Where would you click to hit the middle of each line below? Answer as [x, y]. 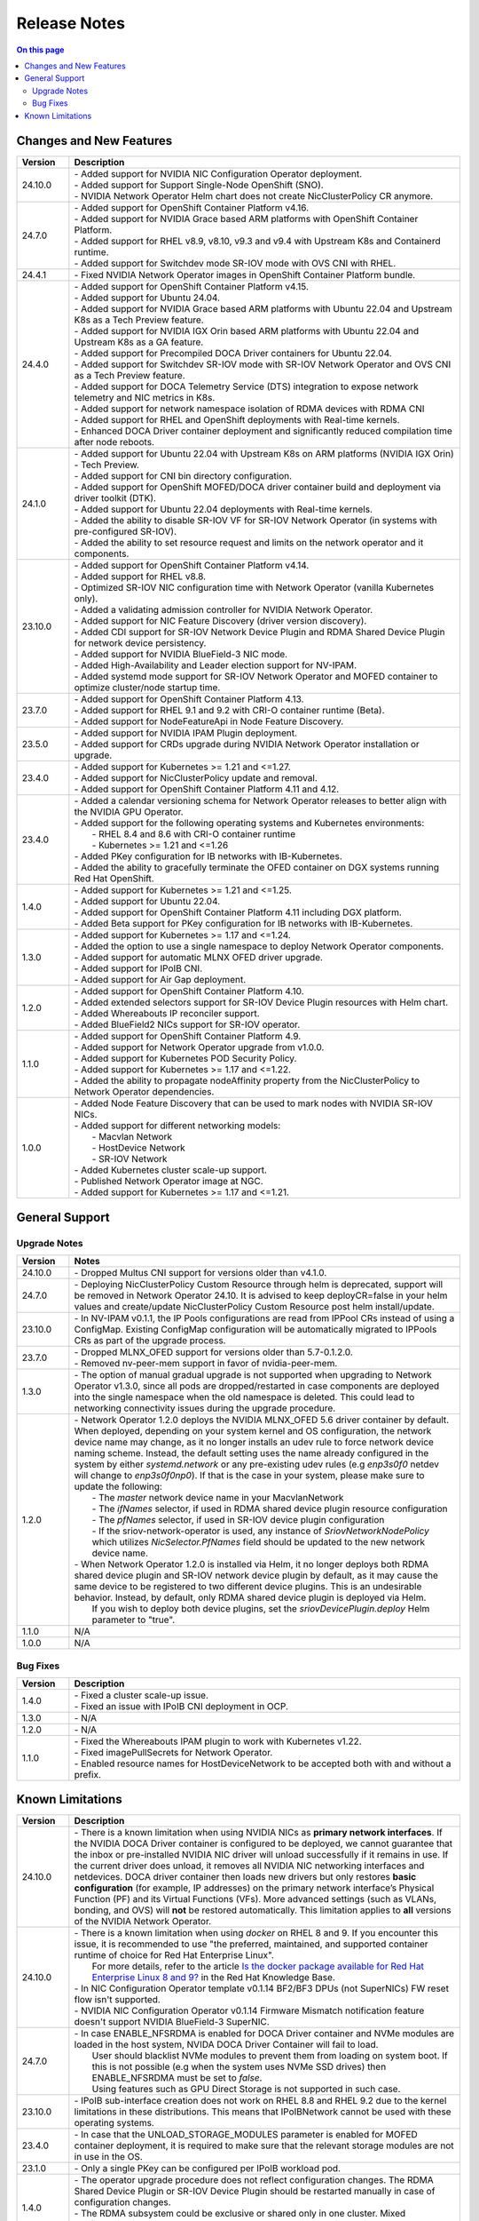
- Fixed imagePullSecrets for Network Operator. [173, 1752]
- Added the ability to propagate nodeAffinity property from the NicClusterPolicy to [247, 1081]
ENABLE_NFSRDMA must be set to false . [177, 2078]
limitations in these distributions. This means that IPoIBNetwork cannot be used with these [263, 2112]
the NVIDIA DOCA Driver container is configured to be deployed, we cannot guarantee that [263, 1843]
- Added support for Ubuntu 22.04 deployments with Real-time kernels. [223, 509]
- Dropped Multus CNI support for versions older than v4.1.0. [200, 1273]
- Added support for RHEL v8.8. [140, 577]
